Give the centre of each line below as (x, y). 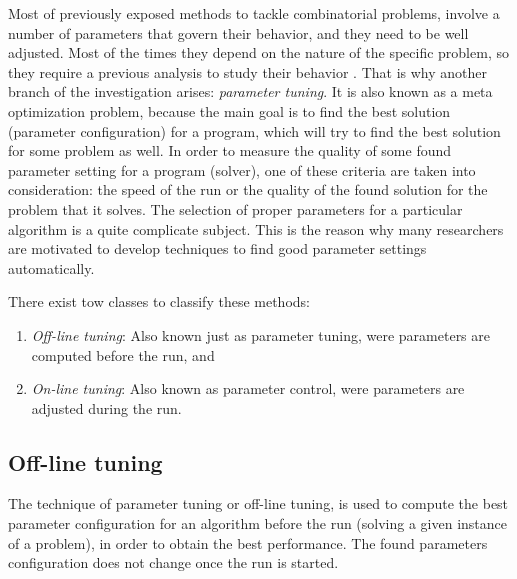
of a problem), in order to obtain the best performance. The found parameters (248, 542)
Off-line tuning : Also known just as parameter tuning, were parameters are (261, 334)
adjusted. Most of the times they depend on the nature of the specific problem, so (258, 52)
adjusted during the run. (106, 407)
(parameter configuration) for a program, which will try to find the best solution (254, 130)
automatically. (51, 267)
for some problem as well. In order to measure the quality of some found (230, 150)
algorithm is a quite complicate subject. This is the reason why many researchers (256, 228)
